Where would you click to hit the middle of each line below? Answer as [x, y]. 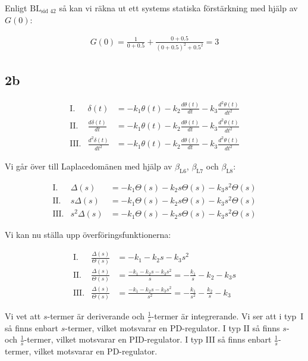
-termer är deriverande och [96, 316]
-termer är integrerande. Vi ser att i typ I [227, 316]
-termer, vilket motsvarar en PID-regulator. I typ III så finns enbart [148, 339]
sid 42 [48, 12]
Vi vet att [23, 316]
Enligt [16, 8]
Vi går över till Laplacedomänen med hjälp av [89, 166]
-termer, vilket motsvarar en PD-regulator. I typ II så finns [172, 327]
